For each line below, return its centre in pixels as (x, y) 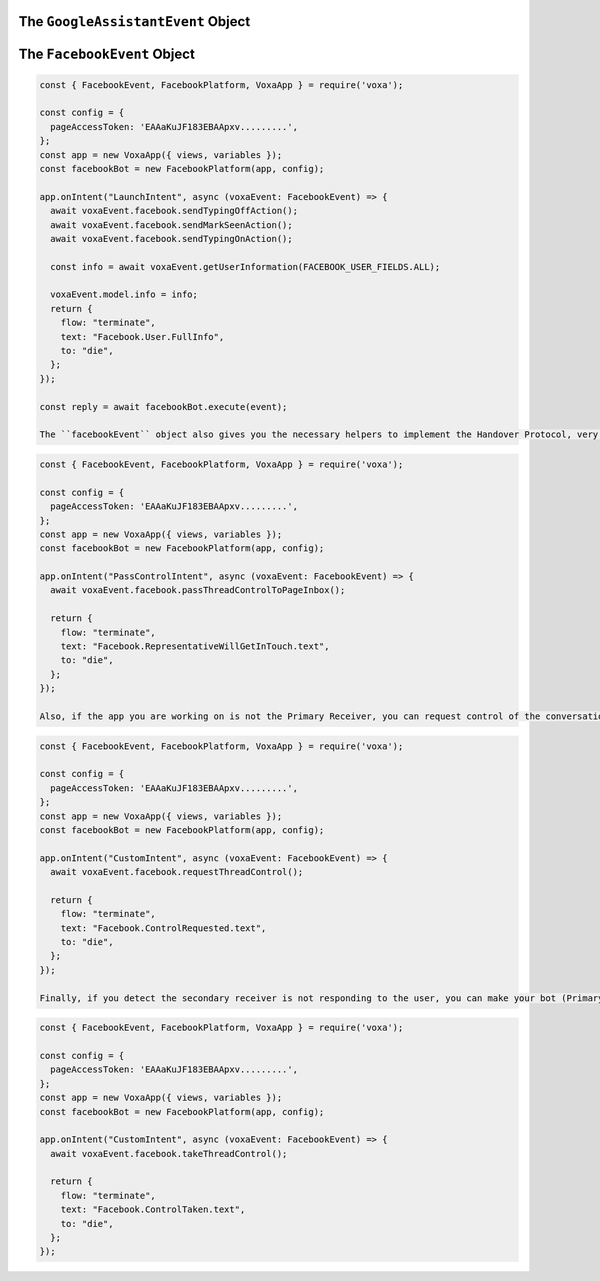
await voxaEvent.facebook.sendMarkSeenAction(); (172, 224)
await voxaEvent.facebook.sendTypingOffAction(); (174, 211)
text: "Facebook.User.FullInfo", (142, 336)
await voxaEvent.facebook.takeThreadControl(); (169, 1153)
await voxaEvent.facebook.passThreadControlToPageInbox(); (198, 590)
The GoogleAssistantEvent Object (134, 21)
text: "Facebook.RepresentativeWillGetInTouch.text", (195, 646)
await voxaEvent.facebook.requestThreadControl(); (177, 872)
